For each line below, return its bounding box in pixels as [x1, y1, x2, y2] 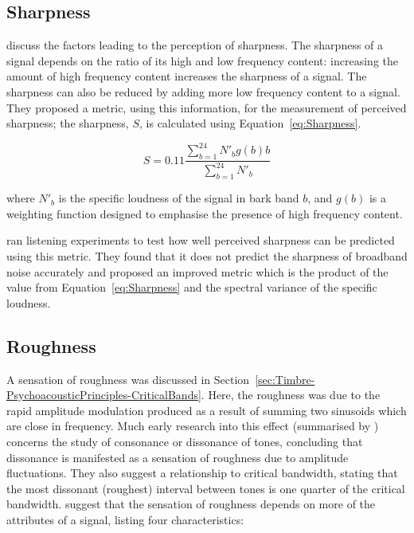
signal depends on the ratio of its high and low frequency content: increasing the [6, 52, 398, 69]
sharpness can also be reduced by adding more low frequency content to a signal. [6, 83, 400, 100]
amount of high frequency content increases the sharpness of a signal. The [6, 68, 367, 84]
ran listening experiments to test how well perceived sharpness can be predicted [6, 232, 395, 249]
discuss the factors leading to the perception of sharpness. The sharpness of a [6, 37, 384, 53]
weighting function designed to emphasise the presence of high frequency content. [6, 205, 403, 221]
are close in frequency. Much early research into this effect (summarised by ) [6, 417, 379, 434]
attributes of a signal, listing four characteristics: [6, 511, 244, 527]
